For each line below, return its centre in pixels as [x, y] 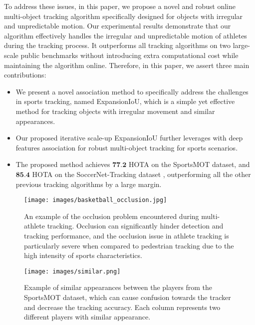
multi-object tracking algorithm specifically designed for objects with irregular [124, 16]
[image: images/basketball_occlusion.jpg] [96, 200]
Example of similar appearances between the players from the [118, 287]
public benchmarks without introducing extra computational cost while [129, 55]
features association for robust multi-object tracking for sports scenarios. [127, 147]
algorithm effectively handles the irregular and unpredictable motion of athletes [126, 35]
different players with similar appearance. [87, 317]
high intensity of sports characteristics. [83, 255]
